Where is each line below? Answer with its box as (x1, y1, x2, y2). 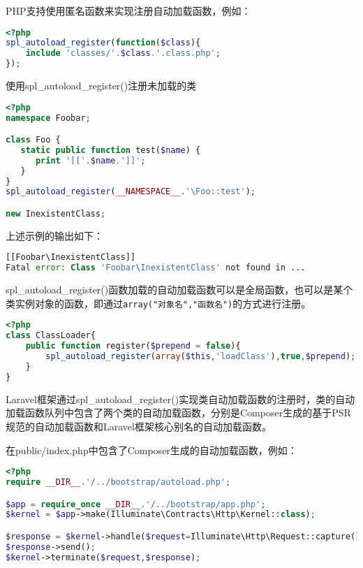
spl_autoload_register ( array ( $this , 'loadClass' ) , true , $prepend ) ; (45, 351, 356, 362)
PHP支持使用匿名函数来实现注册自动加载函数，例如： (6, 3, 251, 17)
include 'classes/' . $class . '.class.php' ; (25, 48, 221, 59)
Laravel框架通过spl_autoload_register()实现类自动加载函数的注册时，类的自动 (6, 391, 355, 406)
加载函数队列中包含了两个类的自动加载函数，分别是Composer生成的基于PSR (6, 405, 351, 420)
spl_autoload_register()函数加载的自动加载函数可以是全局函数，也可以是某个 (6, 282, 353, 297)
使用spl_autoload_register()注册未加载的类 (6, 78, 197, 93)
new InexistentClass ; (6, 209, 106, 219)
